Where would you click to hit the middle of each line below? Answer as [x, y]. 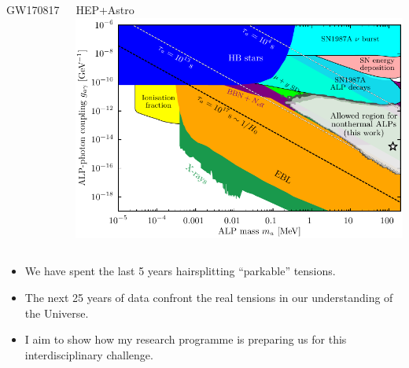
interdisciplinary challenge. [89, 354]
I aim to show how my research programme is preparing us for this [186, 339]
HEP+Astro [105, 9]
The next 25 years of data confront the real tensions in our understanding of [209, 297]
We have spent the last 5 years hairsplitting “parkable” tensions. [180, 271]
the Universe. [57, 313]
